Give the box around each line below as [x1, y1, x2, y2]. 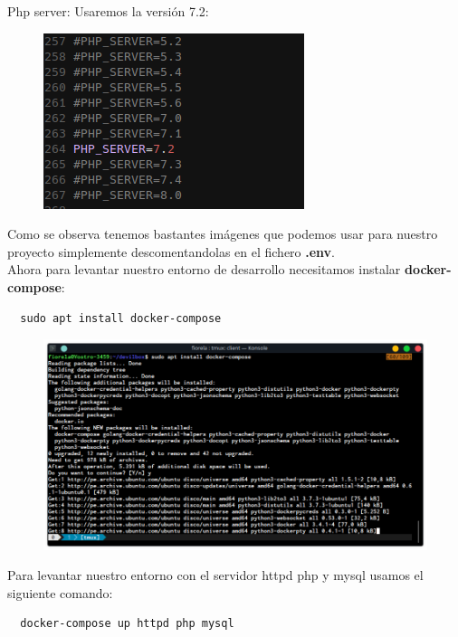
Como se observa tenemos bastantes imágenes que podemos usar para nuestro [7, 224, 438, 243]
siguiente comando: [7, 583, 113, 602]
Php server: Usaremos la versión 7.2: [7, 2, 209, 20]
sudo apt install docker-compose [20, 311, 222, 325]
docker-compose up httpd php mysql [20, 617, 234, 631]
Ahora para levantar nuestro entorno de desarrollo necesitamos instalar [7, 260, 401, 279]
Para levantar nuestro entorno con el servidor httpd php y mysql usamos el [7, 566, 424, 585]
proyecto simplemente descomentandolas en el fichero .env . [7, 242, 336, 261]
